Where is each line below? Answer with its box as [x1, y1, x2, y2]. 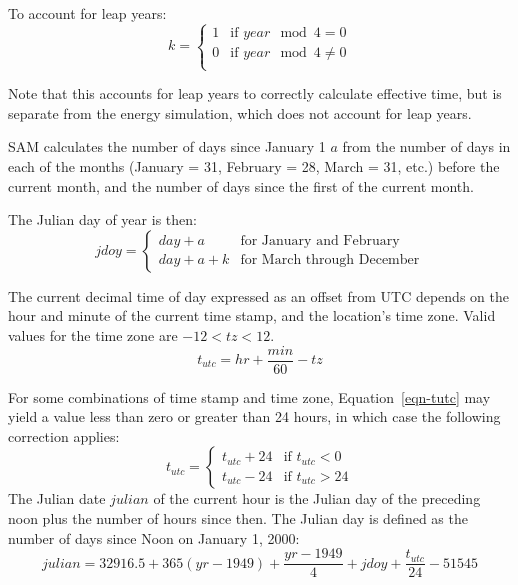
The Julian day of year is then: [8, 209, 197, 230]
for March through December [240, 253, 420, 268]
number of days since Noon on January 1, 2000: [8, 527, 300, 548]
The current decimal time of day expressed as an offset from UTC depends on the [8, 285, 509, 306]
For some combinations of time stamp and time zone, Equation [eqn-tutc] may [8, 386, 491, 407]
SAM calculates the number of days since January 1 [8, 136, 326, 157]
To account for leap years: [8, 3, 167, 23]
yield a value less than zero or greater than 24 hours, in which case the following [8, 406, 501, 427]
